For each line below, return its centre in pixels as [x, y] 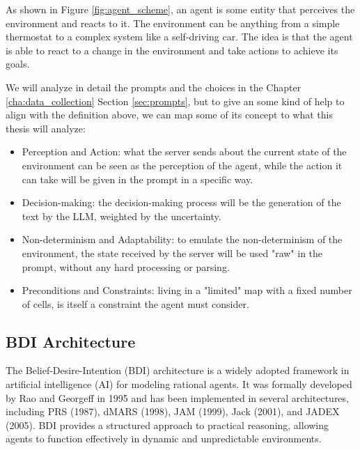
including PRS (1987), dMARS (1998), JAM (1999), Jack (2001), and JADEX [173, 411]
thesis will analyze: [46, 128]
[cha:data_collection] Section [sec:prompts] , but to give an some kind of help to [175, 101]
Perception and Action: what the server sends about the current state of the [184, 152]
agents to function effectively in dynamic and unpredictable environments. [164, 439]
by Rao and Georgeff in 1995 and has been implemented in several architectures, [177, 397]
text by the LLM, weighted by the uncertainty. [122, 216]
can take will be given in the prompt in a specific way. [138, 179]
